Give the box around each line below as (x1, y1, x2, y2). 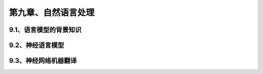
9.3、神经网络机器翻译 (9, 57, 77, 65)
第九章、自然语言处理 (9, 7, 95, 18)
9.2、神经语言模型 (9, 41, 64, 49)
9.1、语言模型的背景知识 (9, 26, 82, 34)
